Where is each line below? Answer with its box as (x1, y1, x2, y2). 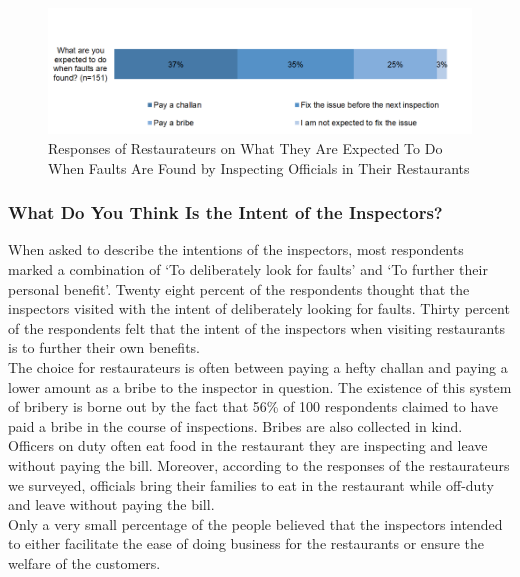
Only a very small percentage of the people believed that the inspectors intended (8, 513, 503, 534)
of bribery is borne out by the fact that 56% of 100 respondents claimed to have (8, 396, 498, 417)
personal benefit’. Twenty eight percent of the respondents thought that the (8, 278, 470, 299)
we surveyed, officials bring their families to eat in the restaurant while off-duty (8, 474, 494, 495)
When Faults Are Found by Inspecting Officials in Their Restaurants (48, 157, 470, 178)
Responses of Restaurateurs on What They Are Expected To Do (48, 138, 443, 159)
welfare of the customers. (8, 552, 161, 573)
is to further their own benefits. (8, 337, 201, 358)
